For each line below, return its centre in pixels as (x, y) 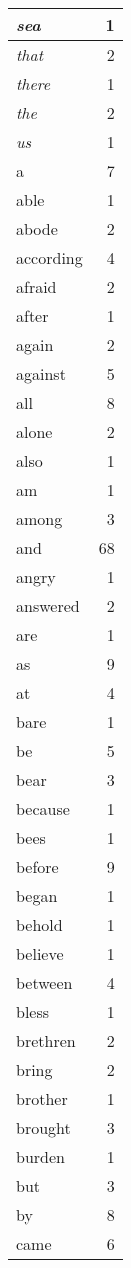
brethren (46, 1040)
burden (40, 1156)
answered (48, 605)
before (37, 866)
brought (43, 1127)
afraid (36, 286)
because (43, 808)
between (44, 982)
